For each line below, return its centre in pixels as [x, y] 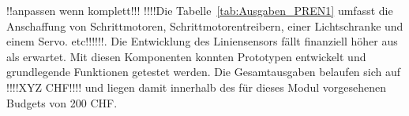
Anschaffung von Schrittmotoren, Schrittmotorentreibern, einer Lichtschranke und [205, 25]
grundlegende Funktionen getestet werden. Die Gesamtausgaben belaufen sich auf [204, 72]
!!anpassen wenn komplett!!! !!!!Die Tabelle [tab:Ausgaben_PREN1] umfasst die [200, 10]
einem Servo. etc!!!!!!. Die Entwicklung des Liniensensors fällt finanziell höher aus [202, 41]
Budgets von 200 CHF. [62, 102]
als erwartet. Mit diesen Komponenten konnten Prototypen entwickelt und [186, 56]
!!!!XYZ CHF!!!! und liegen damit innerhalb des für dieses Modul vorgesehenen [196, 87]
